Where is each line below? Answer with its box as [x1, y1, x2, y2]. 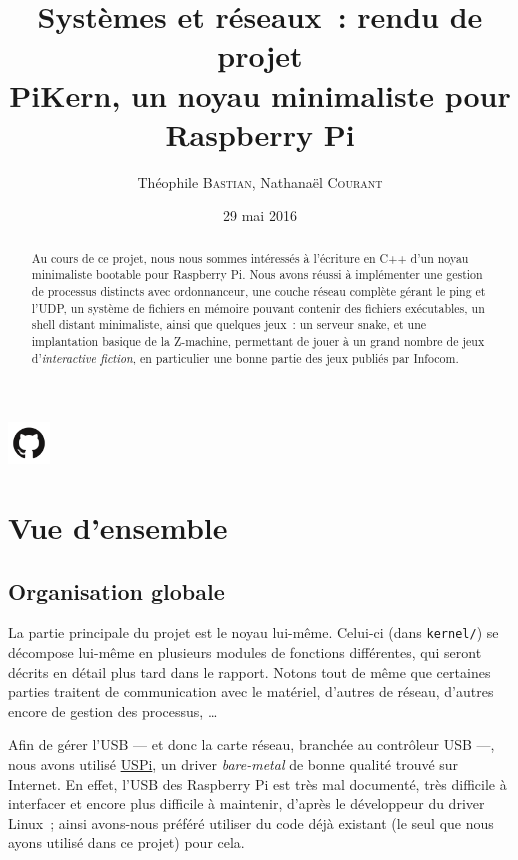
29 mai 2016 [223, 205, 297, 226]
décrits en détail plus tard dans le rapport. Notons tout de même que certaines [8, 661, 491, 682]
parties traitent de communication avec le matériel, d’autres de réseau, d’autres [8, 681, 494, 702]
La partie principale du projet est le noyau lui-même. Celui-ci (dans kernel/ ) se [8, 622, 499, 643]
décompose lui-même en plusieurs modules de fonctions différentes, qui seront [8, 642, 482, 663]
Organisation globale [8, 575, 225, 606]
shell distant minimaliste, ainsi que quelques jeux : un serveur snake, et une [31, 316, 427, 333]
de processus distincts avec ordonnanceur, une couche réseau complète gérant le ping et [31, 282, 486, 299]
